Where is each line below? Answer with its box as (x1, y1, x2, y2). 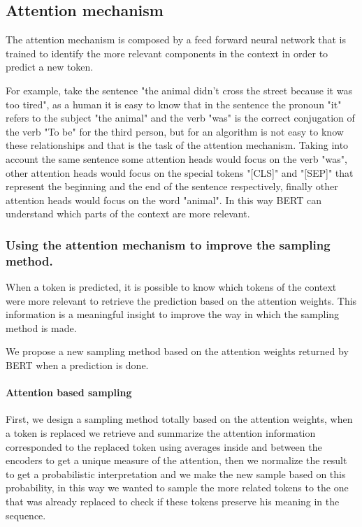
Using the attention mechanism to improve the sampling (6, 236, 331, 253)
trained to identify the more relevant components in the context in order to (6, 45, 328, 60)
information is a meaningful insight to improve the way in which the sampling (6, 307, 340, 322)
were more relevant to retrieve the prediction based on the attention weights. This (6, 293, 357, 308)
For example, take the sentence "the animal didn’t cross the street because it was (6, 82, 352, 97)
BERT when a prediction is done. (6, 358, 149, 373)
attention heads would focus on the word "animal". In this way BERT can (6, 192, 321, 207)
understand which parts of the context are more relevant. (6, 206, 250, 221)
